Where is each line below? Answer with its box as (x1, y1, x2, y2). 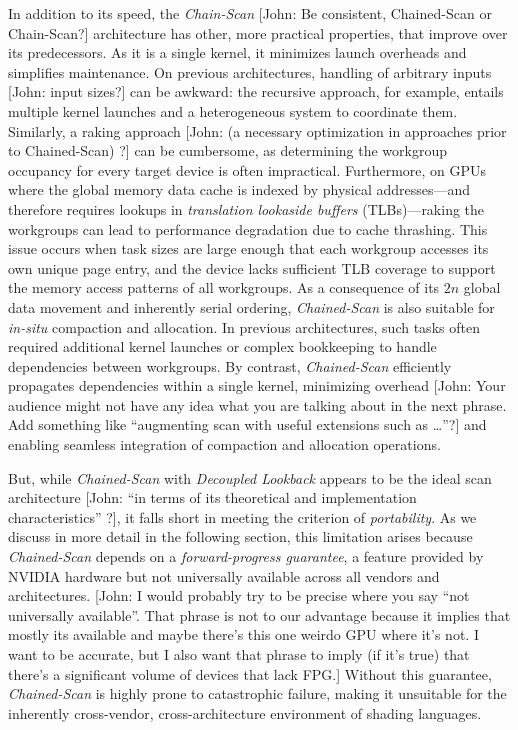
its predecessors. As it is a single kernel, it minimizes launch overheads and (8, 42, 467, 63)
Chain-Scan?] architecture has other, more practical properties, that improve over (8, 22, 508, 43)
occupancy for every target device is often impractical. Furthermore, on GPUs (8, 159, 487, 180)
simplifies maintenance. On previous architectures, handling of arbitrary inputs (8, 61, 492, 82)
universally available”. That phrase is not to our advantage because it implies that (8, 604, 511, 625)
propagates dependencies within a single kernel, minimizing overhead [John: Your (8, 375, 506, 396)
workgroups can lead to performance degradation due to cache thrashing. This (8, 218, 488, 239)
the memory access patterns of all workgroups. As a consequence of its (8, 277, 440, 298)
